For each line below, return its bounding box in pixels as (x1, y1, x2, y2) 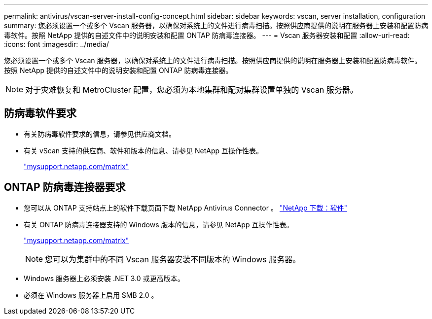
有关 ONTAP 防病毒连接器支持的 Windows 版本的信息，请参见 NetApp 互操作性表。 (24, 220, 293, 229)
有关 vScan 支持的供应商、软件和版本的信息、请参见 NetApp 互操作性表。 (24, 146, 263, 155)
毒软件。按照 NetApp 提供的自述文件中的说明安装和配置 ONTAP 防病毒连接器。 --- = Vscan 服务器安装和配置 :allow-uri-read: (4, 31, 410, 39)
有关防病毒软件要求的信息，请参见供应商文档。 (24, 129, 176, 138)
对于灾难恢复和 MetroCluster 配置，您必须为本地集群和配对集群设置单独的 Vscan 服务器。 (25, 85, 358, 95)
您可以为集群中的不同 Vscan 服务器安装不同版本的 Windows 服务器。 (45, 254, 301, 264)
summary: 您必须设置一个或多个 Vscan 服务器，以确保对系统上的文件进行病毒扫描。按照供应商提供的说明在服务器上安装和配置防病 (4, 21, 428, 30)
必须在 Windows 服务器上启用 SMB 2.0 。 (24, 290, 158, 299)
